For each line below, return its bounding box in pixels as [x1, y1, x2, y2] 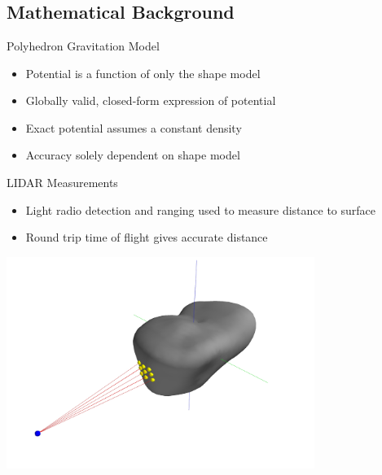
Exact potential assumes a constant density [25, 119, 242, 136]
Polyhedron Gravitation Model [7, 37, 160, 54]
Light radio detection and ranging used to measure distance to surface [25, 201, 376, 218]
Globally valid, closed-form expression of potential [25, 92, 276, 109]
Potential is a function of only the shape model [25, 64, 261, 81]
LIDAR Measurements [7, 173, 118, 190]
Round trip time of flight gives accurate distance [25, 229, 268, 246]
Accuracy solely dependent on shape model [25, 146, 240, 163]
